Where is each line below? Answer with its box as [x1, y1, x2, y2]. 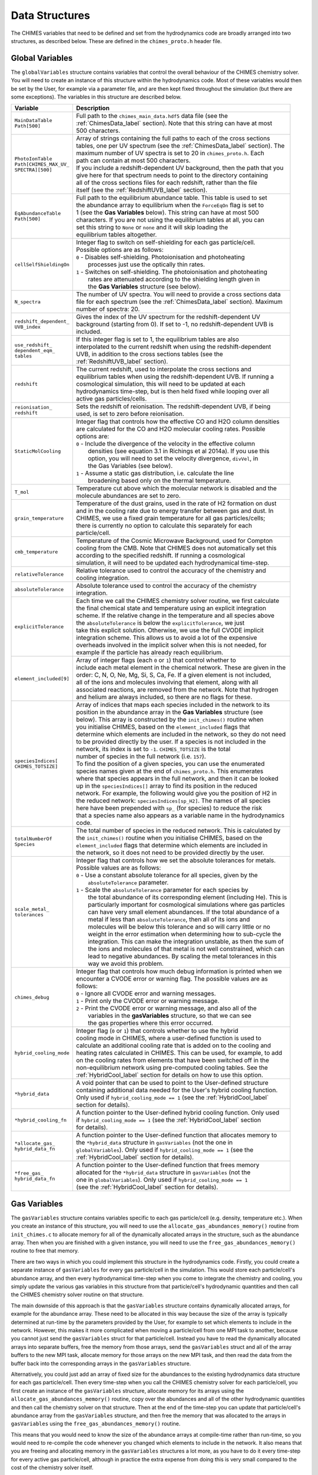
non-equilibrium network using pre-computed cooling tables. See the [75, 1064, 268, 1072]
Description [75, 104, 110, 112]
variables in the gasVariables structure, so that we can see [87, 1012, 251, 1020]
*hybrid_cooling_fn [14, 1117, 67, 1123]
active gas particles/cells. [75, 395, 147, 403]
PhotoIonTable [14, 155, 52, 162]
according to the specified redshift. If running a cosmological [75, 552, 246, 560]
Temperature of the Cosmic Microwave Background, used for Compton [75, 537, 273, 545]
